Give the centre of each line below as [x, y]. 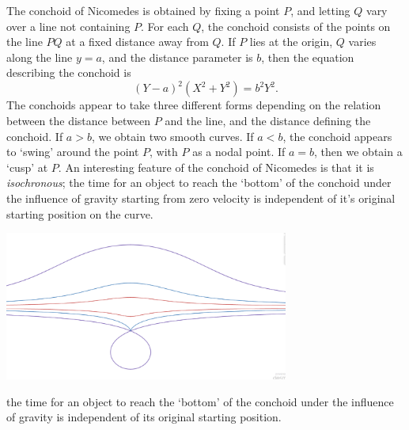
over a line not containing [68, 26]
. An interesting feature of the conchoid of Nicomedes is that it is [216, 167]
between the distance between [79, 121]
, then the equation [308, 57]
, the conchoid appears [337, 136]
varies [362, 42]
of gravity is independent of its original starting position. [144, 417]
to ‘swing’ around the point [73, 152]
